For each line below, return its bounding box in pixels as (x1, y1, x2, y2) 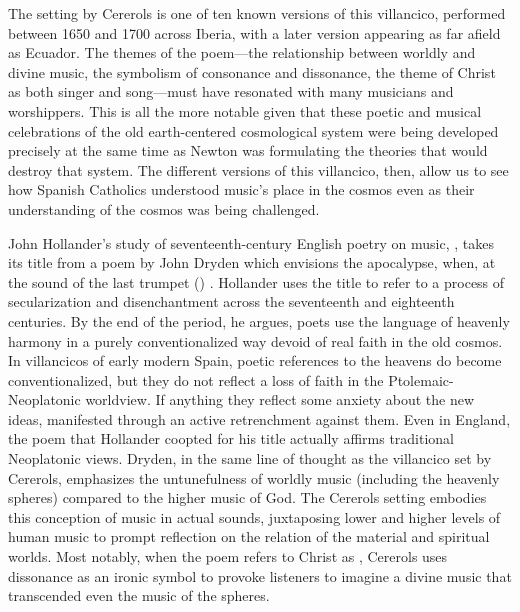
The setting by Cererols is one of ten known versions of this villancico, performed (8, 3, 506, 23)
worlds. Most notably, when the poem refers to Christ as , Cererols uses (8, 546, 448, 567)
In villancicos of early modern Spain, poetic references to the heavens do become (8, 350, 502, 371)
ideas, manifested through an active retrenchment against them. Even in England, (8, 408, 511, 429)
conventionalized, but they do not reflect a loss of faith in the (8, 369, 384, 390)
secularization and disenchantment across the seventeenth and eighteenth (8, 291, 455, 312)
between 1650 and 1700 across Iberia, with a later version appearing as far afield (8, 22, 501, 43)
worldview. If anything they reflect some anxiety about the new (85, 389, 475, 410)
